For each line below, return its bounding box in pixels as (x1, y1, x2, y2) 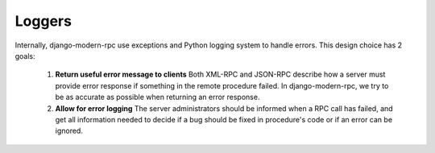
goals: (14, 51, 35, 60)
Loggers (14, 12, 72, 30)
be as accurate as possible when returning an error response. (55, 93, 260, 102)
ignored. (55, 126, 84, 136)
